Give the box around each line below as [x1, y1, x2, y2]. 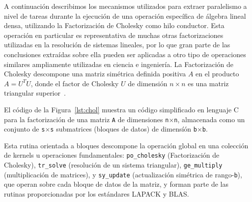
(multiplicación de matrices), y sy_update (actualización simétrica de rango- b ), [4, 169, 242, 179]
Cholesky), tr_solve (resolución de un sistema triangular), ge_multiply [4, 160, 223, 170]
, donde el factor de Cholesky [30, 78, 119, 88]
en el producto [196, 68, 239, 79]
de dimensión [128, 78, 168, 88]
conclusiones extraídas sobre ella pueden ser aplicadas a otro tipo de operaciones [4, 49, 246, 59]
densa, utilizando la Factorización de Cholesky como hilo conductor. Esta [4, 20, 224, 31]
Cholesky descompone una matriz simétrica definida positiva [4, 68, 186, 79]
